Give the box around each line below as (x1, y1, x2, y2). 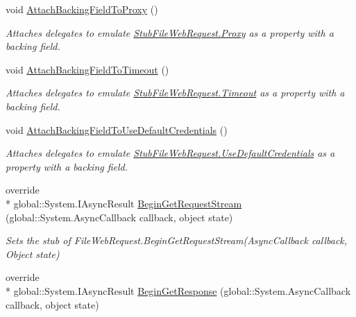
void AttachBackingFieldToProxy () (6, 2, 158, 16)
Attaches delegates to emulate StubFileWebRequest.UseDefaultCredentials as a (6, 146, 335, 160)
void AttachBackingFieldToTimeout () (6, 62, 169, 76)
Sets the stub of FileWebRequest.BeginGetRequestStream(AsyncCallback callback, (6, 233, 348, 248)
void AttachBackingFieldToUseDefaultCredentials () (6, 122, 228, 137)
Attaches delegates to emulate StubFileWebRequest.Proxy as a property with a (6, 25, 334, 40)
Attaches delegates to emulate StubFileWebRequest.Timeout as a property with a (6, 85, 345, 100)
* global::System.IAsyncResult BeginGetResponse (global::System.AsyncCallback (6, 283, 351, 298)
